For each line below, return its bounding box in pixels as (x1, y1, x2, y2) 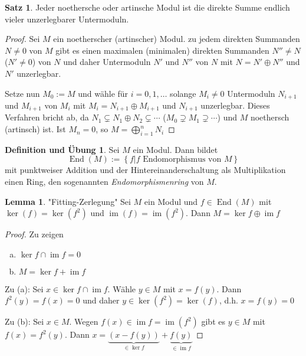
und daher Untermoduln (63, 55, 151, 68)
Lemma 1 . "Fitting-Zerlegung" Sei (5, 195, 131, 207)
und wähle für (78, 87, 129, 99)
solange (170, 87, 196, 99)
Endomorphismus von (143, 155, 222, 164)
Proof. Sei (5, 32, 40, 45)
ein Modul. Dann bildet (133, 143, 218, 155)
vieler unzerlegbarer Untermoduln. (5, 12, 129, 25)
